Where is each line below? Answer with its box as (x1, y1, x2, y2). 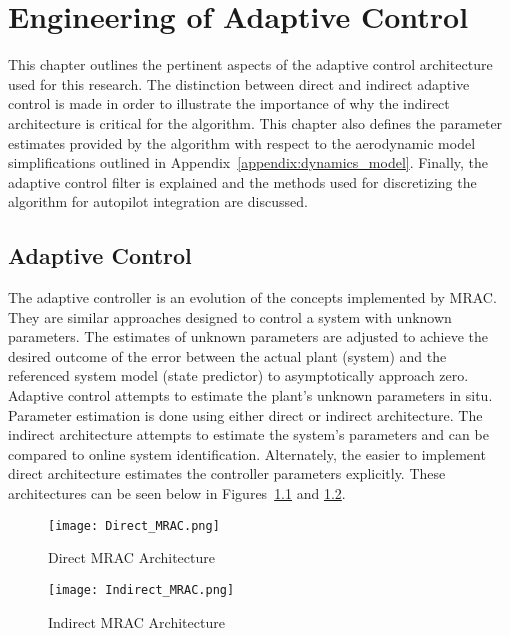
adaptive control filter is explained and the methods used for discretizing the (8, 171, 477, 192)
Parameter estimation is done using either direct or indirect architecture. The (8, 404, 483, 425)
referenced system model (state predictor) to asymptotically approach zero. (8, 365, 469, 386)
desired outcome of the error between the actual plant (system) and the (8, 345, 447, 366)
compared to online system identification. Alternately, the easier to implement (8, 443, 486, 464)
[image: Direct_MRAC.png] (48, 518, 220, 533)
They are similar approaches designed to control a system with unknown (8, 306, 452, 327)
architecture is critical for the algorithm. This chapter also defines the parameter (8, 112, 503, 133)
